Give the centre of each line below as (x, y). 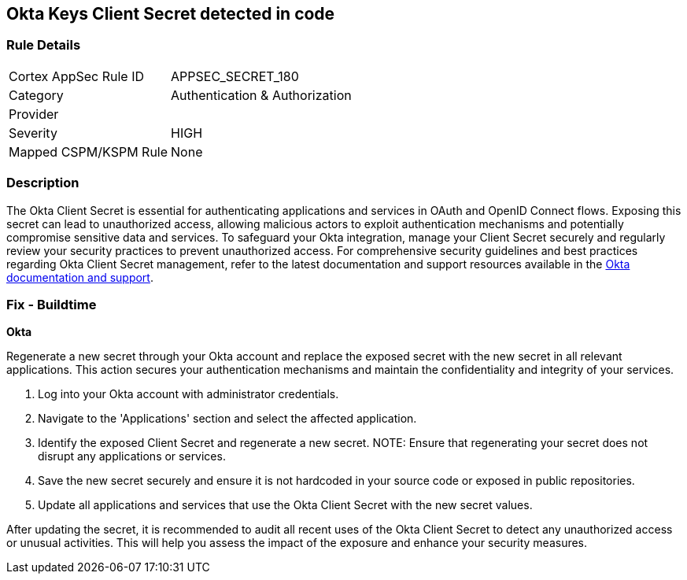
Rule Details (44, 45)
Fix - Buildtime (52, 304)
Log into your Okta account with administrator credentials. (188, 394)
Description (43, 183)
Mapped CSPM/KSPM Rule (89, 151)
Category (36, 95)
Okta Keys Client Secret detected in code (171, 14)
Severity (33, 133)
